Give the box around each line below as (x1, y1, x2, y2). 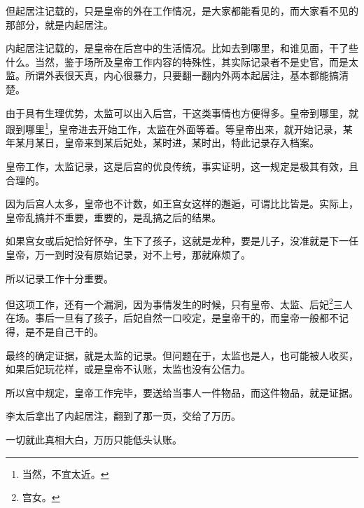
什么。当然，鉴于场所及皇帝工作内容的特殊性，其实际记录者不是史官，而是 (6, 54, 349, 69)
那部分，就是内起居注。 (6, 17, 113, 32)
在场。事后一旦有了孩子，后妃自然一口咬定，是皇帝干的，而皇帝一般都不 (6, 310, 339, 325)
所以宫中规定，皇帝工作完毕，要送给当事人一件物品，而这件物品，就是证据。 (6, 385, 358, 399)
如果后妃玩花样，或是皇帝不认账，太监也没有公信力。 (6, 362, 251, 376)
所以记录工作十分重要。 (6, 270, 113, 285)
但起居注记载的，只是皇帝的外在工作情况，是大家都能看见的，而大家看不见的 (6, 4, 358, 18)
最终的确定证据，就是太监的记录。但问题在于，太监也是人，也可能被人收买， (6, 348, 358, 362)
